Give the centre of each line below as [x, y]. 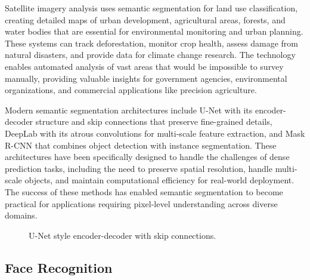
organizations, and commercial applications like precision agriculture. [131, 90]
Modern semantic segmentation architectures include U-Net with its [129, 110]
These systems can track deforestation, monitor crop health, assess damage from [151, 43]
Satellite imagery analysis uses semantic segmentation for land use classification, [151, 8]
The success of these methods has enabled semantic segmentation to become [144, 191]
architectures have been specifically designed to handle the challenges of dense [147, 157]
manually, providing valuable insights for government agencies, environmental [146, 78]
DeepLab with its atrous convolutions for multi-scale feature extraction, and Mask [155, 133]
